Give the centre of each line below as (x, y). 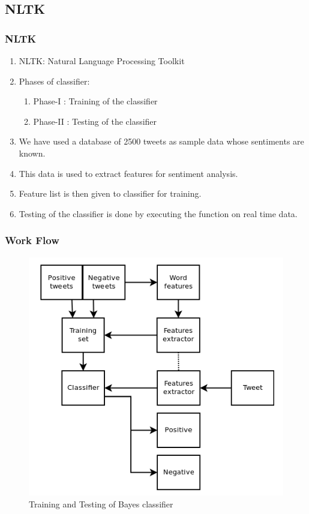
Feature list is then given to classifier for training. (110, 193)
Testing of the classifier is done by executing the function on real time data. (158, 213)
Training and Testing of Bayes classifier (101, 504)
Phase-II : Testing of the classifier (95, 121)
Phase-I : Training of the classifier (95, 101)
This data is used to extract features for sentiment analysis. (128, 173)
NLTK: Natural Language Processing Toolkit (102, 61)
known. (32, 153)
